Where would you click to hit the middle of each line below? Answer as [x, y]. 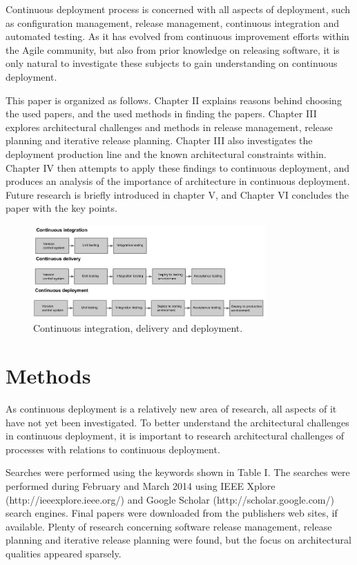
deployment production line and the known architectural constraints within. [166, 153]
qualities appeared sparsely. [64, 553]
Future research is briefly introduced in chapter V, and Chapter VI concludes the [177, 194]
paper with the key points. [61, 208]
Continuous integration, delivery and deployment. [138, 328]
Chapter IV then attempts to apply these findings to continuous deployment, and [178, 167]
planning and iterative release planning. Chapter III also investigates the [159, 140]
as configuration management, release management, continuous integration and [172, 22]
